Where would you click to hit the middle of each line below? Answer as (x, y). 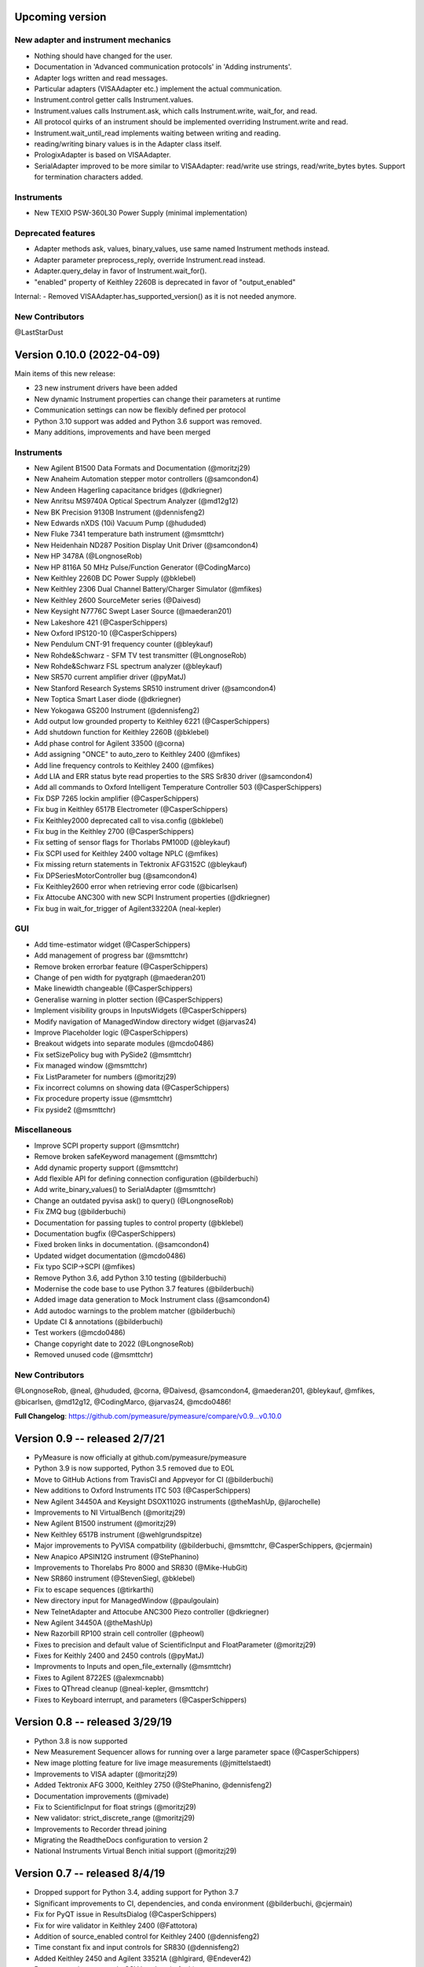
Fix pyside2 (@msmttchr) (75, 1109)
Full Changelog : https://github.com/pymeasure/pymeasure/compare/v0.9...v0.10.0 (148, 1416)
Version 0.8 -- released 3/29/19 (93, 1722)
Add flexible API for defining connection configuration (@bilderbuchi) (146, 1178)
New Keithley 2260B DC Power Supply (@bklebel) (115, 578)
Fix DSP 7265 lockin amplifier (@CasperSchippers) (117, 798)
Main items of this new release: (65, 373)
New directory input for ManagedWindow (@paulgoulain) (127, 1600)
